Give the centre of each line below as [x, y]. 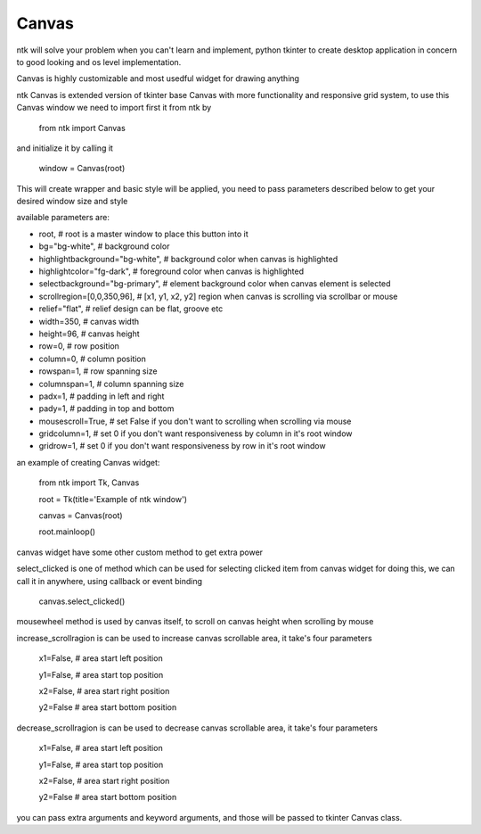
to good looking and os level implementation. [99, 62]
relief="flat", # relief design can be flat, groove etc [131, 309]
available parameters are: [63, 218]
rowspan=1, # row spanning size [98, 371]
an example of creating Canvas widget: [88, 462]
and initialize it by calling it [65, 148]
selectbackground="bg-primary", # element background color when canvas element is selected [215, 284]
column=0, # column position [93, 359]
